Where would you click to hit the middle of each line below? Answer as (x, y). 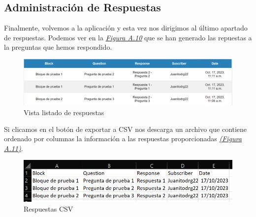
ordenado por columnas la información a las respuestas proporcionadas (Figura (123, 139)
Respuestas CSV (48, 209)
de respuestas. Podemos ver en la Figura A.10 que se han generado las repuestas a (128, 37)
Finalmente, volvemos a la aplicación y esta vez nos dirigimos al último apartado (126, 28)
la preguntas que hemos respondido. (58, 47)
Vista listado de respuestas (64, 112)
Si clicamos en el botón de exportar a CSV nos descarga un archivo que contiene (126, 129)
